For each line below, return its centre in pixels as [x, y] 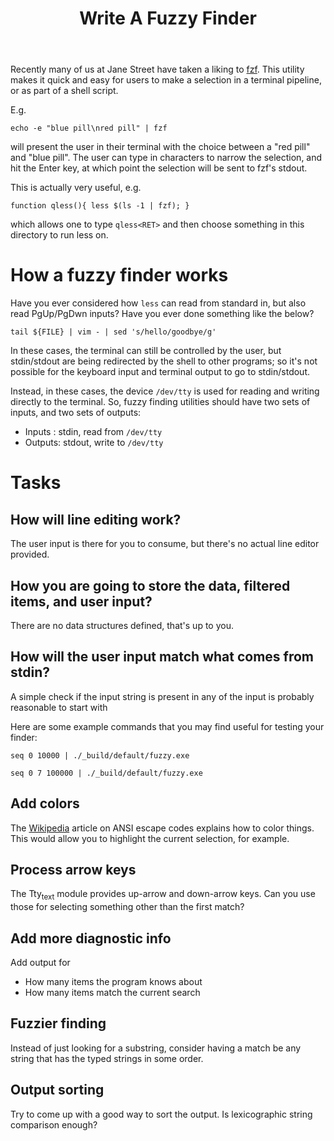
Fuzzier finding [58, 1023]
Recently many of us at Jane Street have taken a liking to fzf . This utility [157, 69]
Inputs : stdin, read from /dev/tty [93, 432]
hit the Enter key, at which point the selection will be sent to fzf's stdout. [159, 168]
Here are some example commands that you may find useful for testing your [167, 726]
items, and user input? [81, 601]
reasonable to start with [59, 707]
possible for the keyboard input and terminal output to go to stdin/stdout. [160, 372]
